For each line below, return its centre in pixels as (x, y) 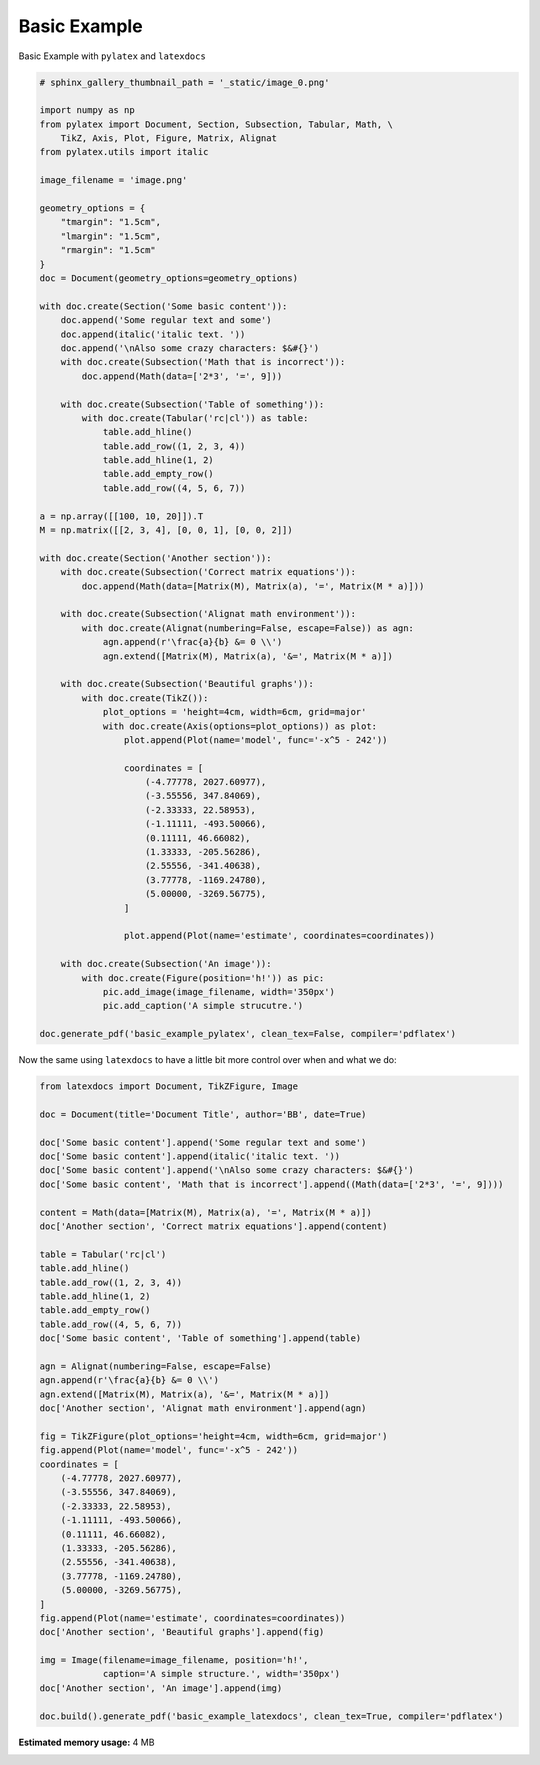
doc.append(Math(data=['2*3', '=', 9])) (182, 376)
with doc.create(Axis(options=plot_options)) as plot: (240, 726)
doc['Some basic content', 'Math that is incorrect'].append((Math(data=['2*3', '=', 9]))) (271, 1184)
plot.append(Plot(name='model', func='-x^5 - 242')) (255, 739)
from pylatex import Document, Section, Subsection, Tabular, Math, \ (216, 124)
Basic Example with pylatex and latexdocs (112, 56)
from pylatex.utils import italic (124, 152)
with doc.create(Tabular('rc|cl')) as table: (195, 418)
